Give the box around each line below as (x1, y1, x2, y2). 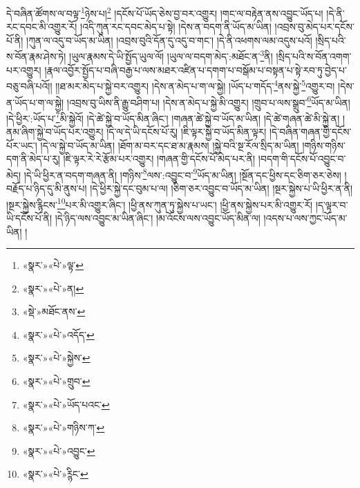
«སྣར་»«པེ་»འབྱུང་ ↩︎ (22, 443, 95, 458)
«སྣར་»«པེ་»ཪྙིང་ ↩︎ (22, 467, 88, 481)
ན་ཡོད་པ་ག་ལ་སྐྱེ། (6, 95, 64, 109)
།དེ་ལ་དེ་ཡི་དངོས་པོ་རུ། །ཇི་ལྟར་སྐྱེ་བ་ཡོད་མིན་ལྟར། (106, 124, 267, 139)
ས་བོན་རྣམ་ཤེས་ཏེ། (6, 49, 66, 64)
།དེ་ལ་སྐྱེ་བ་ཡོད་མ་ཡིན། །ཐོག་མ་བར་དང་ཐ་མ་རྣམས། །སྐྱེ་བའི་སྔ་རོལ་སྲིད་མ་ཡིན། (40, 138, 299, 152)
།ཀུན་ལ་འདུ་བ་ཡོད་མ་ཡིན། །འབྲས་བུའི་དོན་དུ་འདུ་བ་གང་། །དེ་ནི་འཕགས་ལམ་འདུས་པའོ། (26, 32, 312, 47)
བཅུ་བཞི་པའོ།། (6, 78, 53, 93)
